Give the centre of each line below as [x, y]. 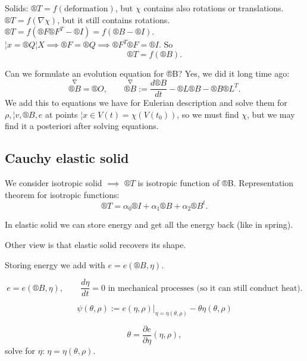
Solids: [17, 8]
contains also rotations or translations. [214, 8]
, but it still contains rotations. [114, 19]
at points [62, 114]
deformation [86, 9]
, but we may [271, 114]
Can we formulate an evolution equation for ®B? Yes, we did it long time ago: [147, 73]
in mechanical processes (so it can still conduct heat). [205, 288]
